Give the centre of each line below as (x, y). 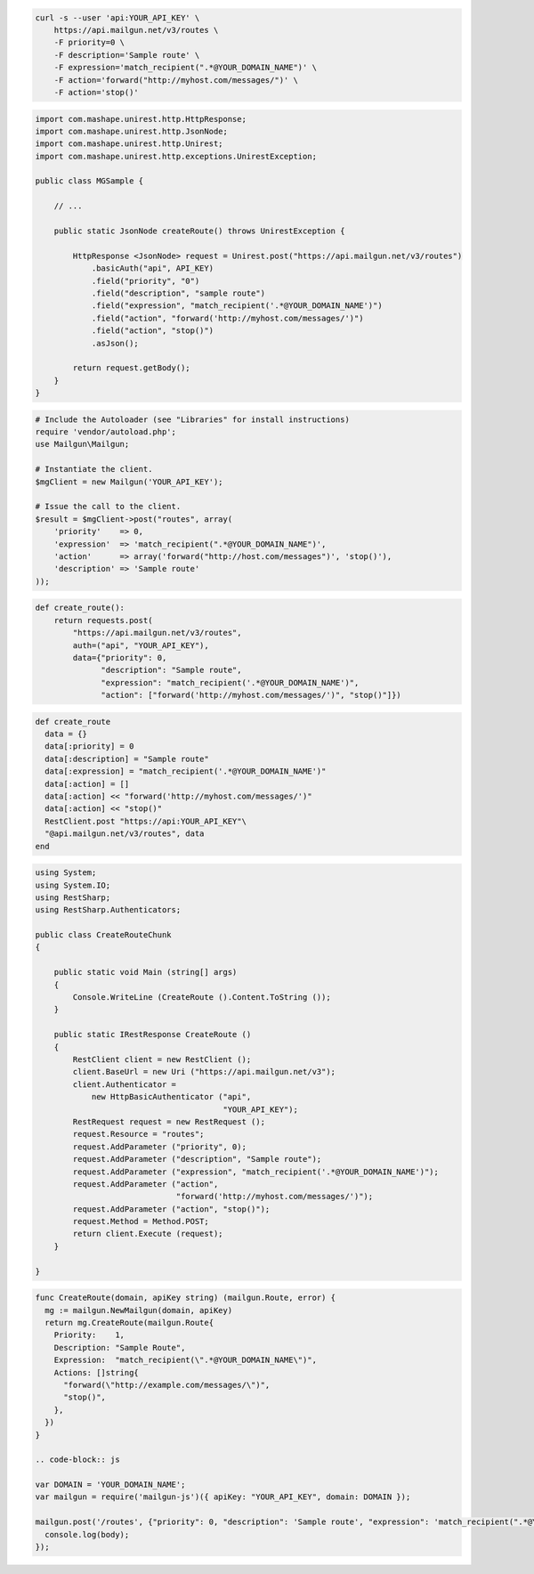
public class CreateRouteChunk (104, 935)
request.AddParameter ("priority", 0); (159, 1147)
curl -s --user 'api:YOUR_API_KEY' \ (117, 17)
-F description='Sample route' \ (127, 55)
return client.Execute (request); (148, 1234)
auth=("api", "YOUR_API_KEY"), (141, 645)
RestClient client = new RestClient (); (162, 1059)
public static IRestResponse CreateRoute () (153, 1034)
